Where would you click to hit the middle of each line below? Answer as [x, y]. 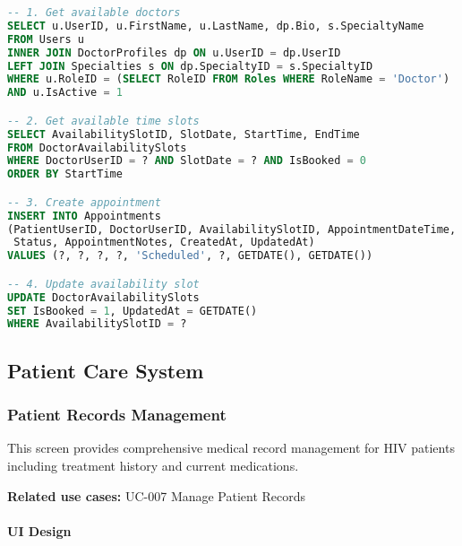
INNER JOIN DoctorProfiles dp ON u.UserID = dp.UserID [174, 52]
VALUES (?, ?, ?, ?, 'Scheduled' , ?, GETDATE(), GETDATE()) [190, 256]
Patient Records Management [117, 415]
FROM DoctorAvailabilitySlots [97, 147]
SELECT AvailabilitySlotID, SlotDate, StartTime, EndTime [184, 134]
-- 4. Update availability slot [103, 284]
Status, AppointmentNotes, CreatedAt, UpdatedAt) [164, 243]
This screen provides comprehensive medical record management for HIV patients [231, 448]
